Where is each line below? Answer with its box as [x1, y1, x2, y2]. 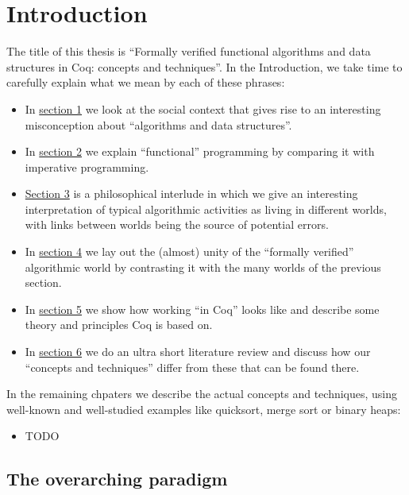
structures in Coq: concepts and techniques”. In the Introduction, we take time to [6, 58, 403, 75]
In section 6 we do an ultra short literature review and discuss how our [25, 343, 371, 360]
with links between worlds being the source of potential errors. [25, 216, 329, 233]
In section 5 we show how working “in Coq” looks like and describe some [25, 300, 380, 317]
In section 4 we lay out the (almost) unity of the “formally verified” [25, 243, 354, 260]
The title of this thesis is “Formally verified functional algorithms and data [6, 43, 371, 60]
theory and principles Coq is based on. [25, 316, 213, 333]
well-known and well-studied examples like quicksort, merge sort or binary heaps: [6, 400, 401, 417]
